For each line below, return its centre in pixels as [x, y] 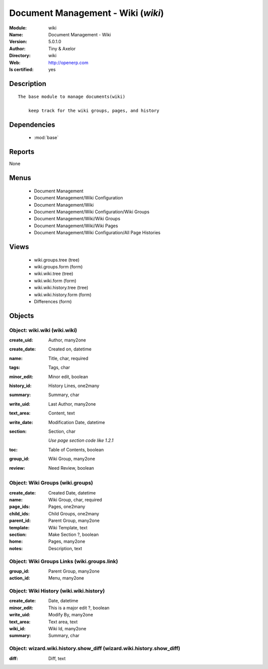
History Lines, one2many [74, 386]
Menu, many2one [66, 578]
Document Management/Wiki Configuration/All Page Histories [97, 233]
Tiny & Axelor [62, 48]
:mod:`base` [46, 138]
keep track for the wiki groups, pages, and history [94, 111]
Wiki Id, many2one [67, 629]
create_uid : [21, 340]
